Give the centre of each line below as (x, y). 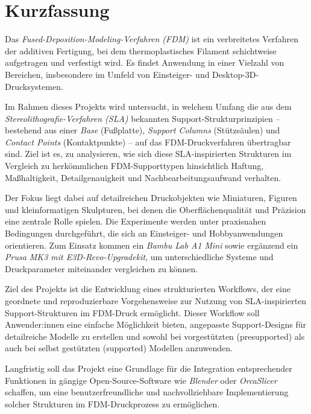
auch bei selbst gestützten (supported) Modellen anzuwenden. (119, 348)
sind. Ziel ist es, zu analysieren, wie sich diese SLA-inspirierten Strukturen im (148, 154)
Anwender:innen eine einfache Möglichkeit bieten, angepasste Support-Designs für (155, 324)
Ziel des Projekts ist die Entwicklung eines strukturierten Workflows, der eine (148, 289)
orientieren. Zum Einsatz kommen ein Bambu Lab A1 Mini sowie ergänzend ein (152, 245)
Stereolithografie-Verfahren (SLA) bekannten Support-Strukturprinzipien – (143, 118)
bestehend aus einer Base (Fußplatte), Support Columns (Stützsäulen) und (143, 130)
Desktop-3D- (236, 74)
